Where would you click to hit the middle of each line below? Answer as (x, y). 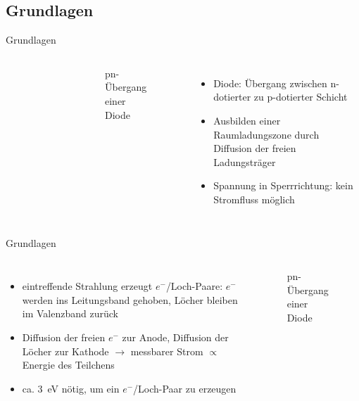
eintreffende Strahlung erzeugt (87, 286)
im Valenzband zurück (70, 313)
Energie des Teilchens (68, 365)
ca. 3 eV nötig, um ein (71, 388)
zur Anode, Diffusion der (175, 337)
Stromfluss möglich (254, 199)
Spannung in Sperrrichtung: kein (283, 185)
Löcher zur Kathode (65, 351)
